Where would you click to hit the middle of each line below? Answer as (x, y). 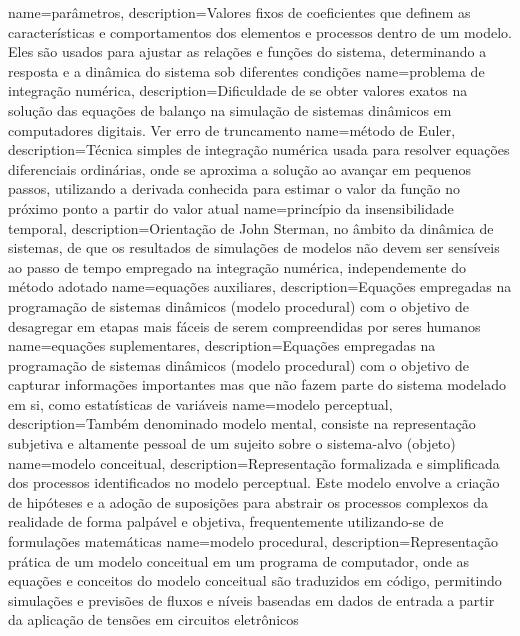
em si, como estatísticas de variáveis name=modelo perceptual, (200, 403)
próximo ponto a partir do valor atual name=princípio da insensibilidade (231, 207)
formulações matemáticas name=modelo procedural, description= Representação (253, 541)
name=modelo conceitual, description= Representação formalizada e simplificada (254, 462)
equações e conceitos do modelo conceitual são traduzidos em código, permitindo (255, 580)
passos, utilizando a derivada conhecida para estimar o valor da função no (234, 188)
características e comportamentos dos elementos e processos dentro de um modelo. (260, 31)
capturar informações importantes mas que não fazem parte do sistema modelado (257, 384)
